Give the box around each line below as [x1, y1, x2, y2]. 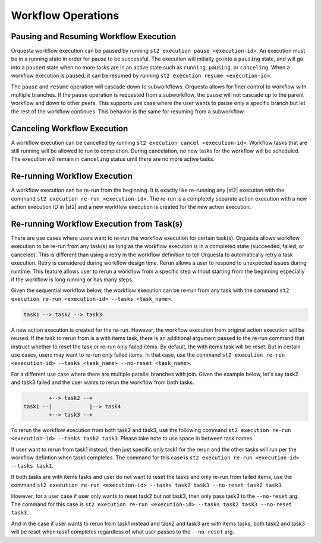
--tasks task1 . [11, 462, 53, 469]
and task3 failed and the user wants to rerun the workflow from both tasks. [11, 379, 194, 386]
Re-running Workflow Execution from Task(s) [11, 218, 183, 228]
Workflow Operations [11, 9, 119, 22]
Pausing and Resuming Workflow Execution [11, 31, 177, 42]
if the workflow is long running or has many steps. [11, 276, 134, 283]
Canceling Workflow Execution [11, 123, 128, 134]
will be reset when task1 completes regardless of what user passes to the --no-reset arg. [11, 528, 235, 535]
